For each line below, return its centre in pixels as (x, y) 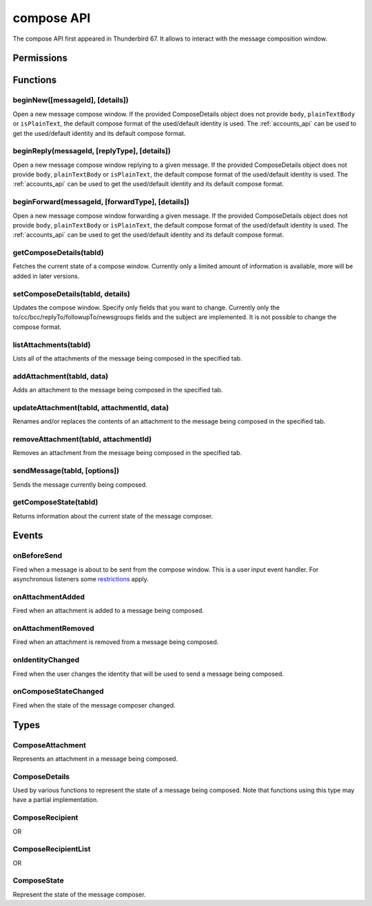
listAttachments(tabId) (52, 345)
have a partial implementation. (56, 800)
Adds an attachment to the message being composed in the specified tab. (118, 390)
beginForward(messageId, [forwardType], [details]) (101, 202)
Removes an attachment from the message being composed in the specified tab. (127, 453)
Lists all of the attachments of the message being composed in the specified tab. (127, 358)
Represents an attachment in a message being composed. (95, 758)
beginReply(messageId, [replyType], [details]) (92, 151)
